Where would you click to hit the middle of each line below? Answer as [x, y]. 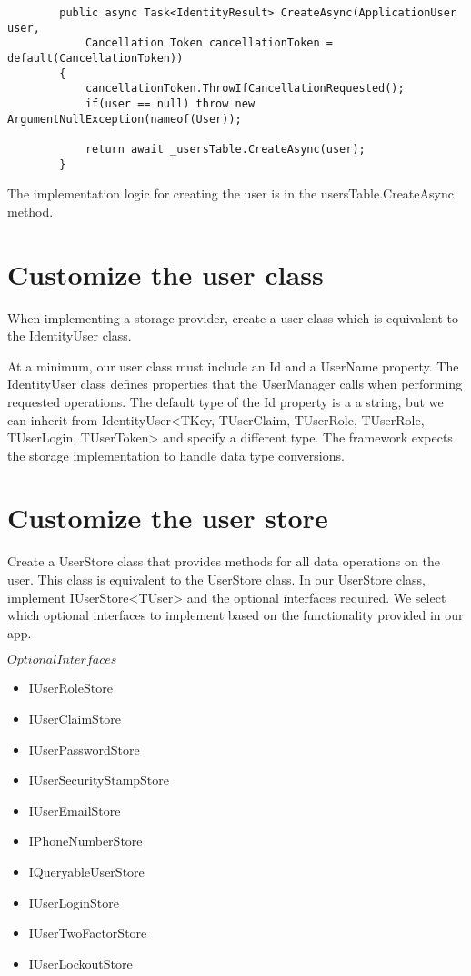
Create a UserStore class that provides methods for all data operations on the [224, 561]
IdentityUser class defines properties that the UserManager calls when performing [235, 384]
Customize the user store [168, 518]
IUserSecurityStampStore [99, 780]
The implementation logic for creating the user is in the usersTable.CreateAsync [230, 193]
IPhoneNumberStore [85, 841]
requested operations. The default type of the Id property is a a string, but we [225, 401]
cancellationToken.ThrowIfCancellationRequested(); [245, 89]
